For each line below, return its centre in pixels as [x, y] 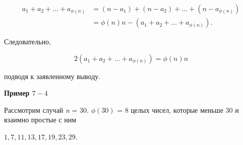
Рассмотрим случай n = [41, 110]
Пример [17, 93]
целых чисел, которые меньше [177, 110]
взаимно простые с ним [40, 120]
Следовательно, [27, 42]
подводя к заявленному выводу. [52, 76]
